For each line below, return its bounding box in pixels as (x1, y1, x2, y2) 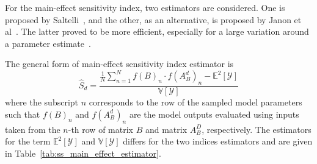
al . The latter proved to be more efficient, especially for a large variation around (5, 25, 309, 38)
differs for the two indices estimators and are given (123, 135, 313, 148)
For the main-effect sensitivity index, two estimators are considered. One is (5, 1, 285, 13)
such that (5, 107, 40, 120)
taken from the (5, 123, 60, 135)
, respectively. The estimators (202, 123, 312, 135)
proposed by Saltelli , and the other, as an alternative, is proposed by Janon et (5, 13, 302, 26)
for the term (5, 135, 51, 148)
